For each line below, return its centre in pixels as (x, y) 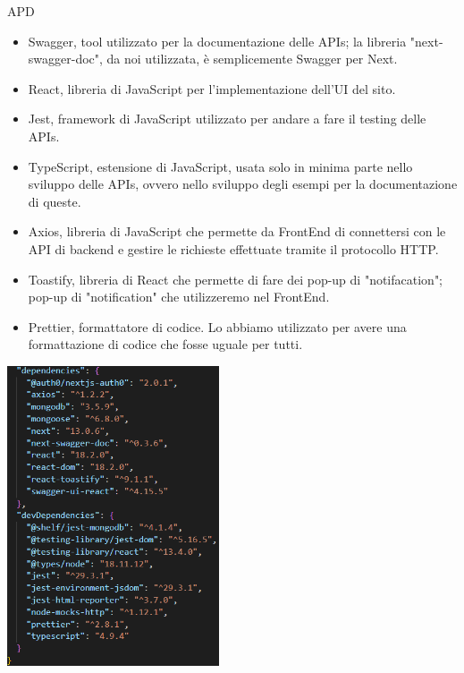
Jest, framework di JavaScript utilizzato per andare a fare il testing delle (227, 119)
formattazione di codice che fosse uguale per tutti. (165, 344)
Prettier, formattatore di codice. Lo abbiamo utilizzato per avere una (217, 326)
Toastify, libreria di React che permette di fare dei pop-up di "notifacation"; (236, 279)
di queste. (55, 201)
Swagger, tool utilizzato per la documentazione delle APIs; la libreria (217, 41)
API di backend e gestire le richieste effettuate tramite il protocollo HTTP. (233, 248)
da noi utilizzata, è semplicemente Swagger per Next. (252, 59)
